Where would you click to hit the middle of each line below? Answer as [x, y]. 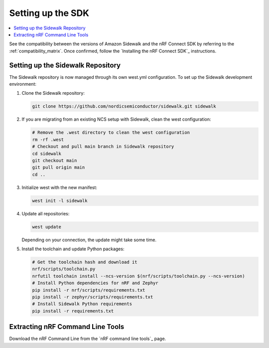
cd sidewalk [47, 154]
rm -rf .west [48, 139]
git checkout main [55, 160]
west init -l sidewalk [60, 200]
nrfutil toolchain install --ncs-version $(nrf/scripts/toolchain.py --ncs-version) [138, 276]
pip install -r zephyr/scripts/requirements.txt [93, 297]
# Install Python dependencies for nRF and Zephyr [95, 283]
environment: [23, 84]
